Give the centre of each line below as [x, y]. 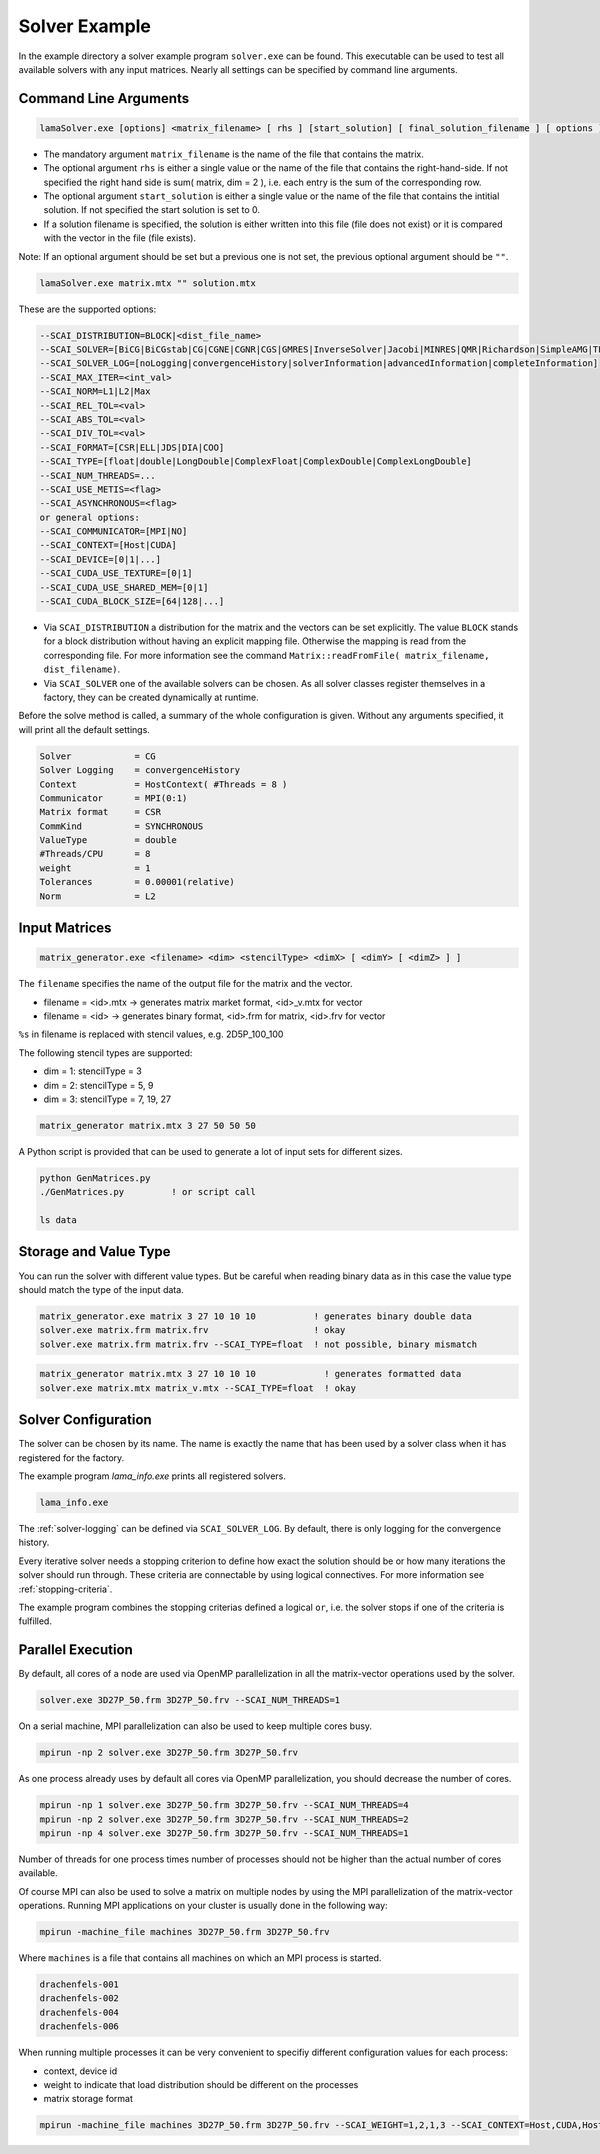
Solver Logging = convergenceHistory [139, 770]
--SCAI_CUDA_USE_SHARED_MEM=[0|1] [124, 587]
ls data [58, 1220]
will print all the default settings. [84, 729]
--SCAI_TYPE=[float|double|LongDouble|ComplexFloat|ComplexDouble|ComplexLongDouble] [255, 461]
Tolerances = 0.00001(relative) [137, 882]
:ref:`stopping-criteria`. [65, 1589]
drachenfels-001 [79, 1984]
